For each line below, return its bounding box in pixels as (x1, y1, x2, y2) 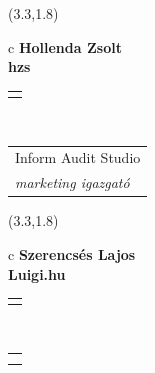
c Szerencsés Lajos (8, 243, 136, 264)
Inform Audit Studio (15, 147, 141, 168)
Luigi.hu (8, 263, 66, 284)
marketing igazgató (15, 172, 130, 193)
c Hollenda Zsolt (8, 36, 122, 57)
